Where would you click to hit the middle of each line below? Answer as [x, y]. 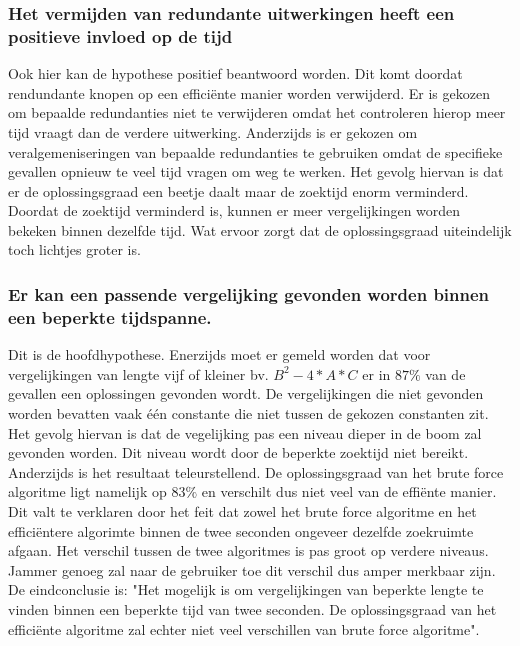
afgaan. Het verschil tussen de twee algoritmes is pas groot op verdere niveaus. [248, 550]
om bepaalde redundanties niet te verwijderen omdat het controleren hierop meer [257, 112]
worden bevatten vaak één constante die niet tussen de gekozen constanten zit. [248, 413]
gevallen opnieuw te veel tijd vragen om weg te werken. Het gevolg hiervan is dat [256, 171]
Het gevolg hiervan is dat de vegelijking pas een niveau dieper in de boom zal [245, 432]
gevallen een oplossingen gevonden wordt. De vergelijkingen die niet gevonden [246, 393]
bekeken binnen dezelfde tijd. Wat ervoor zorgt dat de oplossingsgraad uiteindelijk [260, 229]
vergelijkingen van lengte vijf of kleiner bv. [138, 373]
